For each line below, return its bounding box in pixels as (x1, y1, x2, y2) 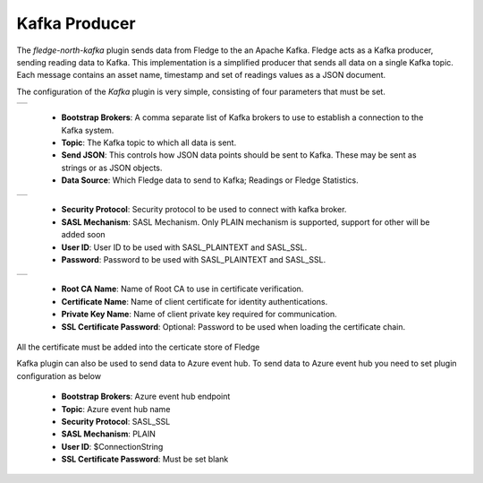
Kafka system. (61, 125, 114, 135)
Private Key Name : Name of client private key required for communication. (61, 309, 337, 320)
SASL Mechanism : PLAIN (61, 428, 156, 439)
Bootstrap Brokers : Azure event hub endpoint (61, 391, 231, 402)
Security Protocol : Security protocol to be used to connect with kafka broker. (61, 204, 347, 215)
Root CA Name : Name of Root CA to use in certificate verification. (61, 283, 304, 295)
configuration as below (16, 370, 102, 381)
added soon (61, 229, 106, 240)
